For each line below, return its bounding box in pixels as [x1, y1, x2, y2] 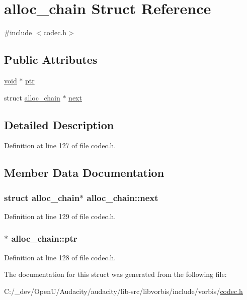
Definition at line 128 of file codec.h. [4, 252, 116, 262]
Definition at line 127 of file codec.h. [4, 140, 116, 151]
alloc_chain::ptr [11, 232, 77, 245]
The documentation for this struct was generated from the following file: [4, 269, 227, 279]
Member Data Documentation [4, 165, 164, 180]
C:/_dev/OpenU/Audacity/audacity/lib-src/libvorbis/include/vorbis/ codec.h [4, 285, 243, 296]
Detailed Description [4, 117, 114, 132]
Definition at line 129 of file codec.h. [4, 211, 116, 221]
